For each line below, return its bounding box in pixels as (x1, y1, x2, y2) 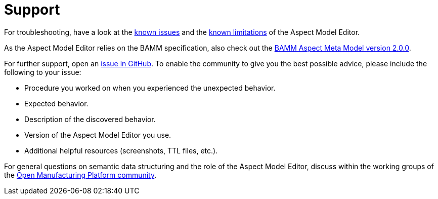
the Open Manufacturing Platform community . (4, 170, 157, 179)
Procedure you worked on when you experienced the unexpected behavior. (24, 83, 276, 92)
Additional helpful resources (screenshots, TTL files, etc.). (24, 146, 218, 155)
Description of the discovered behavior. (24, 114, 156, 124)
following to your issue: (4, 67, 81, 76)
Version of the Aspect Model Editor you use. (24, 130, 171, 139)
